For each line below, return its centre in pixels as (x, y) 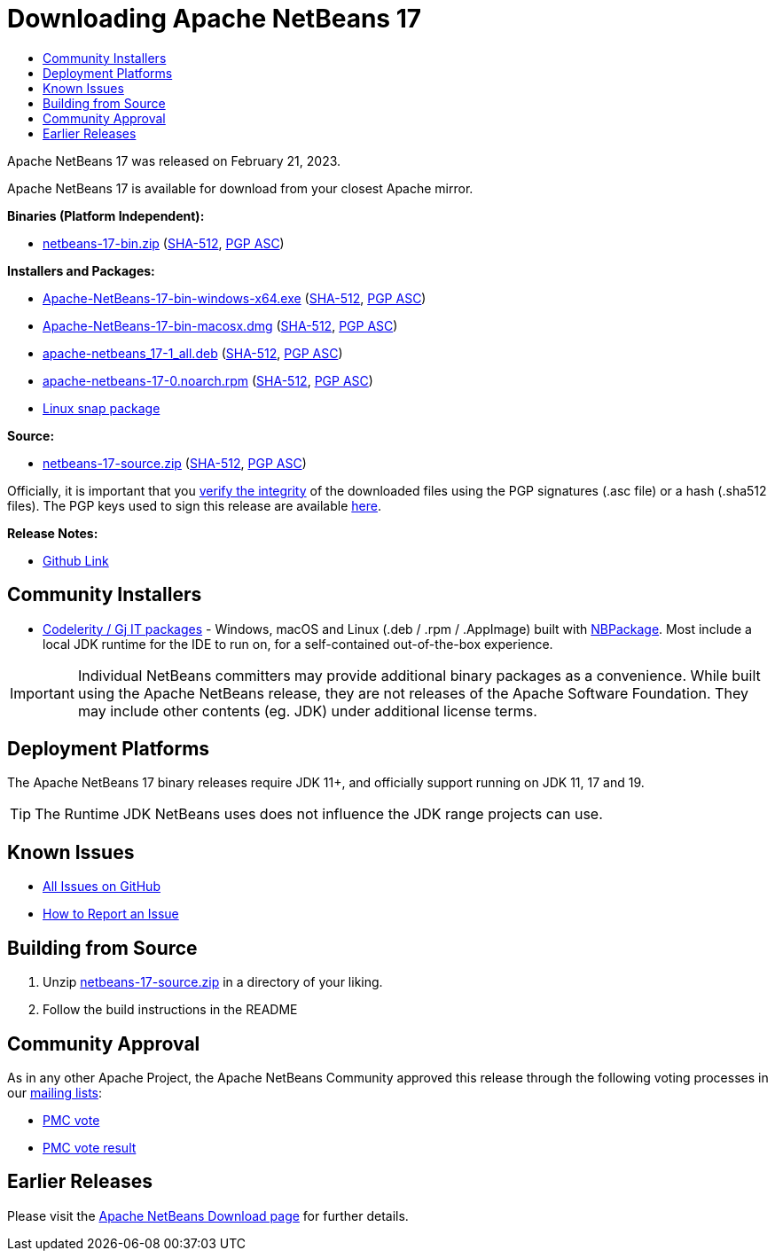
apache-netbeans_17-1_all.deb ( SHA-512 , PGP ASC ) (193, 353)
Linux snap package (102, 408)
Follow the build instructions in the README (170, 1010)
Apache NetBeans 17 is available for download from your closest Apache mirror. (240, 188)
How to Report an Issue (111, 914)
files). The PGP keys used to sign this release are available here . (194, 505)
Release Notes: (53, 533)
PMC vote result (90, 1147)
